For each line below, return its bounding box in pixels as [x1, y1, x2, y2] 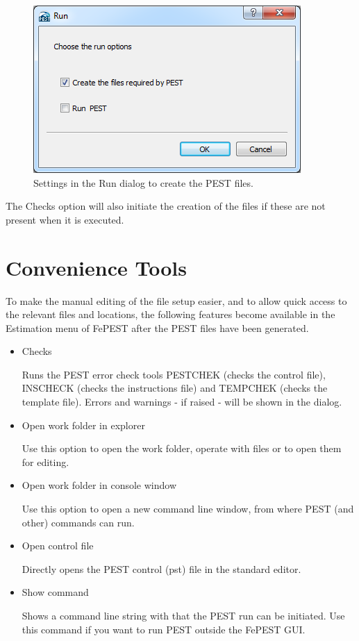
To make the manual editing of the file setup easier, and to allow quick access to [6, 293, 347, 308]
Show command [22, 585, 89, 599]
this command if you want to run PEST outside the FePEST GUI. [22, 622, 306, 636]
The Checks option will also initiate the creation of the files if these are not [6, 199, 326, 213]
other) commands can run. [22, 515, 135, 529]
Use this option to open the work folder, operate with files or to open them [22, 441, 342, 456]
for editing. [22, 454, 69, 469]
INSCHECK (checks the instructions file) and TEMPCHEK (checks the [22, 381, 328, 395]
